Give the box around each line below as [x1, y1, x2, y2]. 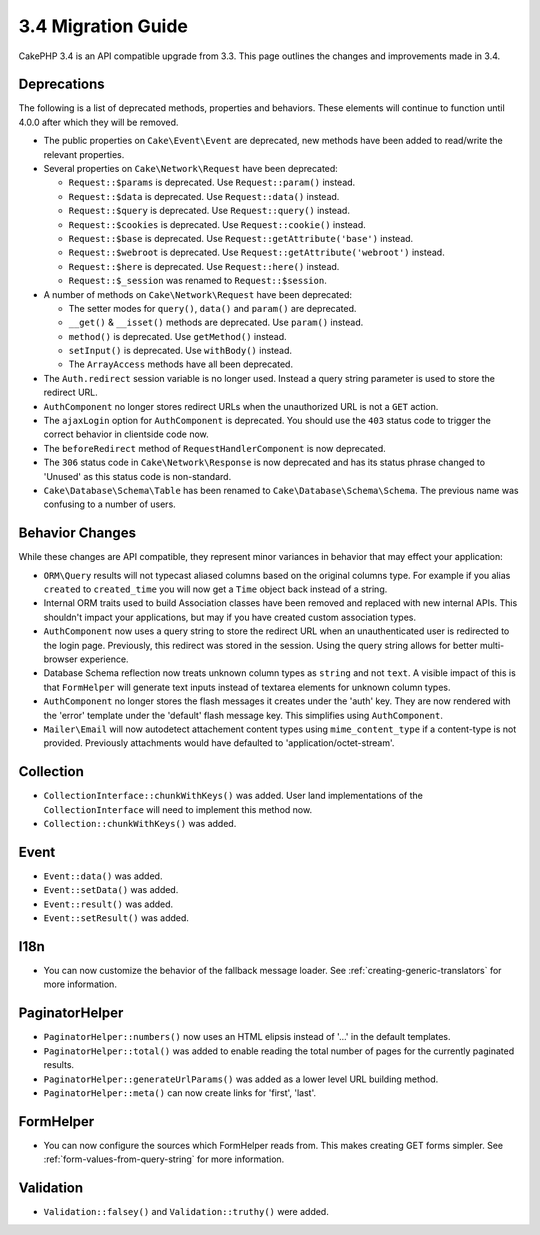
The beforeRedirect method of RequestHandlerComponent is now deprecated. [43, 442, 387, 454]
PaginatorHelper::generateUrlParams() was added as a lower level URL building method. [43, 1073, 439, 1085]
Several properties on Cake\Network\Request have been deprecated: [43, 163, 339, 175]
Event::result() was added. [43, 898, 174, 910]
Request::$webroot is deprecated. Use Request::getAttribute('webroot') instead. [68, 246, 445, 259]
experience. [79, 653, 129, 665]
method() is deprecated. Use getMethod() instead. [68, 330, 287, 342]
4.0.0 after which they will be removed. [18, 116, 179, 128]
